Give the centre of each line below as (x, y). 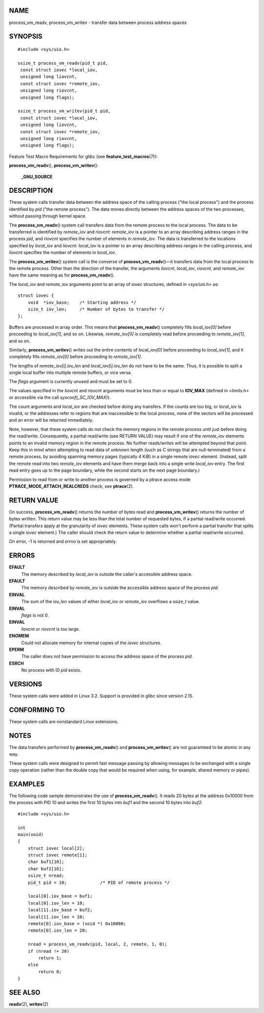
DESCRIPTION (31, 190)
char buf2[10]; (46, 869)
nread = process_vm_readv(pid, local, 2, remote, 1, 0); (97, 944)
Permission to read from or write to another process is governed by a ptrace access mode (100, 479)
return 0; (50, 972)
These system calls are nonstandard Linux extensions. (64, 721)
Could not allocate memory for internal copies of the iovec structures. (91, 643)
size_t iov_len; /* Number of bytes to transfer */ (96, 309)
